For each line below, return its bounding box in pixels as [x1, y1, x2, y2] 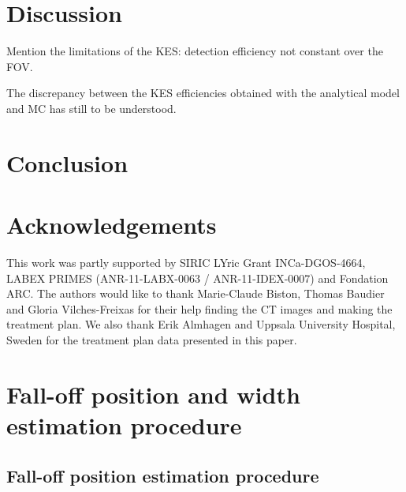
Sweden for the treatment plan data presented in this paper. [6, 331, 297, 347]
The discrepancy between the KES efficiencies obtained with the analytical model [6, 85, 400, 101]
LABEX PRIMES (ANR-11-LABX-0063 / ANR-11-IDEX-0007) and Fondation [6, 269, 389, 286]
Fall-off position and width [6, 377, 300, 410]
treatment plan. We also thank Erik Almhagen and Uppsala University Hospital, [6, 316, 396, 332]
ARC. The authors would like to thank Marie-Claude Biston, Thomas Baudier [6, 285, 385, 302]
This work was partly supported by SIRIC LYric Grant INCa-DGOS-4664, [6, 254, 366, 270]
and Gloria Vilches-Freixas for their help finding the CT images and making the [6, 300, 393, 317]
